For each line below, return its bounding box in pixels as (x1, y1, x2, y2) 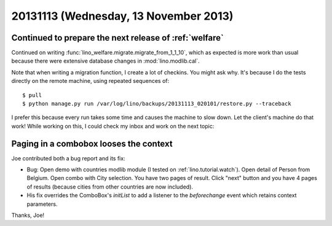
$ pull (22, 92, 42, 98)
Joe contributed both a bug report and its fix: (11, 154, 125, 162)
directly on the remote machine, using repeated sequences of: (11, 77, 169, 85)
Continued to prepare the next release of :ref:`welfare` (11, 33, 224, 43)
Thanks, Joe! (11, 212, 45, 219)
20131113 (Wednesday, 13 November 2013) (11, 9, 234, 23)
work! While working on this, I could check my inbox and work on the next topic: (11, 122, 215, 130)
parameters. (26, 200, 58, 208)
